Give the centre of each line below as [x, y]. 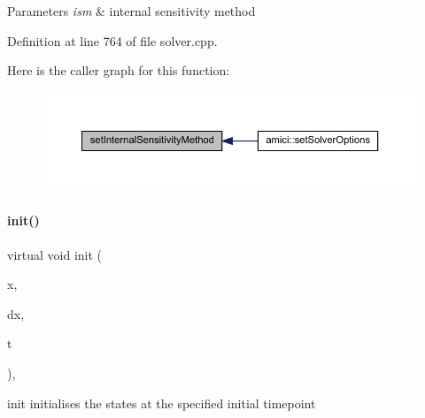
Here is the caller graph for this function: [119, 70]
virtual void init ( [55, 254]
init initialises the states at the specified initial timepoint [162, 403]
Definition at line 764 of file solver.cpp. [112, 40]
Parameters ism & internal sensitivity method [131, 11]
